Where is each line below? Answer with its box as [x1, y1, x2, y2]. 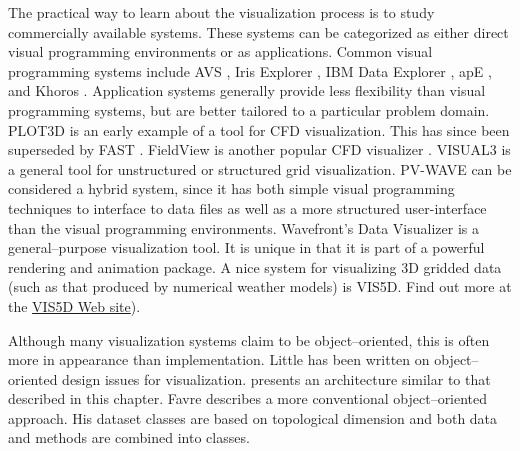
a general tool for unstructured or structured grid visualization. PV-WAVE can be [8, 158, 512, 179]
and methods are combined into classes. [8, 427, 250, 448]
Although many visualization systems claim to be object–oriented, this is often [8, 329, 490, 350]
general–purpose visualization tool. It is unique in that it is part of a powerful [8, 237, 485, 258]
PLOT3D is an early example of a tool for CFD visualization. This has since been [8, 119, 510, 140]
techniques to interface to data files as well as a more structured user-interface [8, 197, 487, 218]
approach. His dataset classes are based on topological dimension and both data [8, 407, 498, 428]
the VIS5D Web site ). [8, 295, 141, 316]
